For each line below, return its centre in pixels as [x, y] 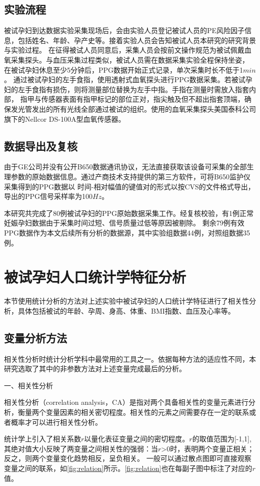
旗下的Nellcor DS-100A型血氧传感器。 [65, 118]
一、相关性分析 [28, 385]
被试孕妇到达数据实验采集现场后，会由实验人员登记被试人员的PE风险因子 [124, 30]
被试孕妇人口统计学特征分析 [95, 277]
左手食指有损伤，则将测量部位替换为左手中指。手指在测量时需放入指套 [133, 89]
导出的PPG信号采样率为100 [48, 196]
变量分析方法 [35, 337]
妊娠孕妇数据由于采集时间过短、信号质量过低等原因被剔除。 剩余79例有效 [124, 223]
